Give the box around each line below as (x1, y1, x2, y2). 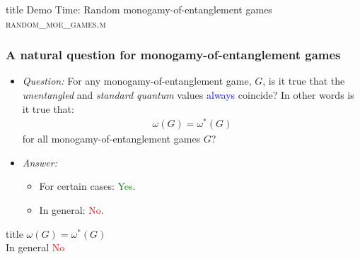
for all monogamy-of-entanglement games (22, 131, 201, 146)
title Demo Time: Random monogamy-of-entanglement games (6, 2, 272, 16)
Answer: (22, 155, 58, 169)
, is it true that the (262, 73, 345, 88)
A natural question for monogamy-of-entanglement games (6, 46, 341, 64)
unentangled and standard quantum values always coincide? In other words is (22, 88, 354, 102)
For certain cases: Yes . (39, 179, 136, 193)
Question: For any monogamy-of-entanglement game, (22, 73, 252, 88)
